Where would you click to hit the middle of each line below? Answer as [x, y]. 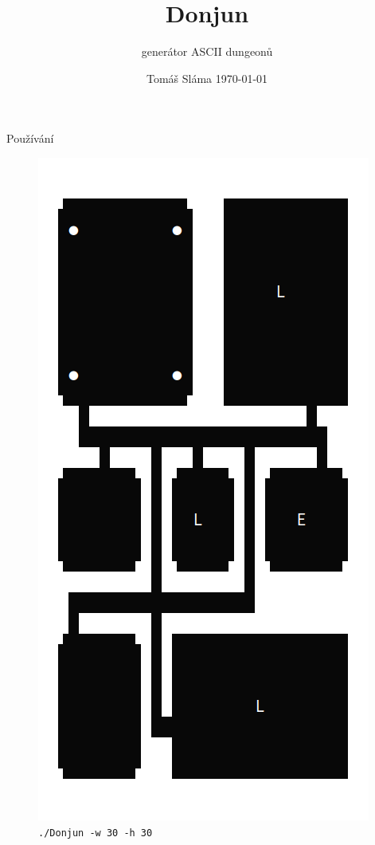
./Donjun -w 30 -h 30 [96, 833]
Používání [30, 138]
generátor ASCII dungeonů [207, 51]
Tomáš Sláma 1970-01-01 [207, 78]
